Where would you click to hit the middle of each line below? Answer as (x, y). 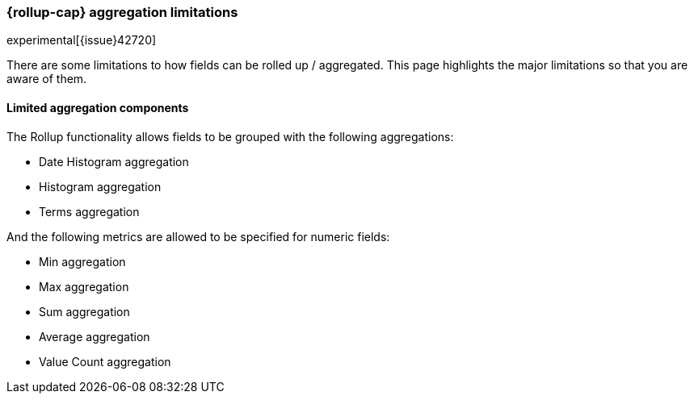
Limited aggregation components (98, 107)
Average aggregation (95, 336)
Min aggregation (82, 261)
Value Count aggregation (105, 361)
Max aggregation (84, 286)
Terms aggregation (89, 211)
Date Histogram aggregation (114, 161)
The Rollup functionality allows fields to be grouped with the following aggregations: (230, 136)
